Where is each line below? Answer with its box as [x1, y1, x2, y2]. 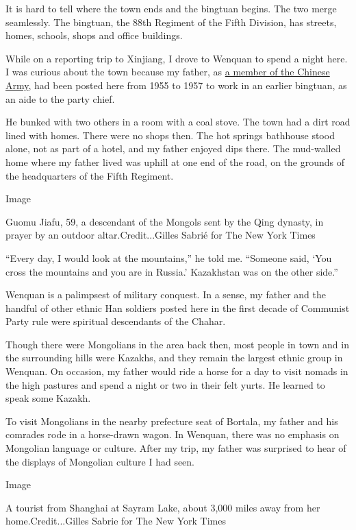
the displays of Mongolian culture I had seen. [5, 454, 195, 468]
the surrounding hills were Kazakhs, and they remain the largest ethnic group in [5, 350, 343, 365]
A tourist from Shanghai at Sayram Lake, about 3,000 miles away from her [5, 500, 320, 514]
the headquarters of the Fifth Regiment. [5, 168, 174, 182]
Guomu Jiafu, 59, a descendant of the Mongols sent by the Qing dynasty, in [5, 214, 324, 228]
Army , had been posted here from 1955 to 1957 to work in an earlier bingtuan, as [5, 77, 347, 92]
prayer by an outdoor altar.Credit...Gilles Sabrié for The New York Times [5, 228, 316, 242]
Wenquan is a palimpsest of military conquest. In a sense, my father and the [5, 287, 326, 302]
